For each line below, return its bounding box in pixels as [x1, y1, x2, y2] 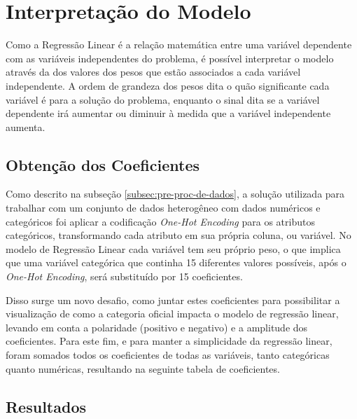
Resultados [6, 395, 86, 417]
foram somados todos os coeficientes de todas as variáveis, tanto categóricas [6, 348, 330, 362]
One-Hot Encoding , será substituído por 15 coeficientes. [6, 269, 243, 284]
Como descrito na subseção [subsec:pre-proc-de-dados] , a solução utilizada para [6, 186, 345, 201]
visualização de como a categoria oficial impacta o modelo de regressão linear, [6, 306, 339, 321]
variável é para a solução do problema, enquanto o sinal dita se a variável [6, 92, 320, 107]
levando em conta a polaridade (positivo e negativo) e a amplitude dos [6, 320, 308, 334]
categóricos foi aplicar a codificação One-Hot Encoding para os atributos [6, 214, 315, 228]
